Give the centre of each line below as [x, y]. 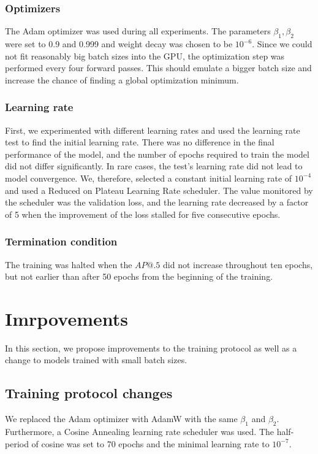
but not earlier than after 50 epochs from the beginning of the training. [139, 276]
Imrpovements [66, 318]
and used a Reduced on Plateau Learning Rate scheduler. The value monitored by [159, 190]
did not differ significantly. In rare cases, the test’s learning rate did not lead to [154, 166]
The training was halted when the [69, 264]
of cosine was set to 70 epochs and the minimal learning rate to [150, 443]
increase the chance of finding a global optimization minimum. [122, 79]
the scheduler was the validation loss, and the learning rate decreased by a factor [157, 202]
